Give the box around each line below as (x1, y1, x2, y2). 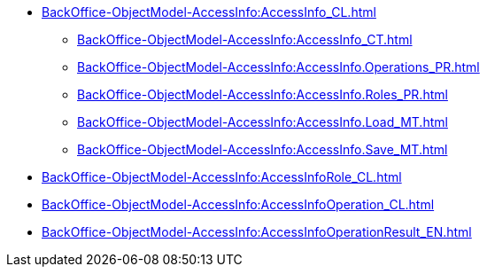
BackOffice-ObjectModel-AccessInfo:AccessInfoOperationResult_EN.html (42, 224, 472, 239)
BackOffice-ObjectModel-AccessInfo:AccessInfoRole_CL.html (42, 169, 402, 184)
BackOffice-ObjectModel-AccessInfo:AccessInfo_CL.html (42, 4, 376, 20)
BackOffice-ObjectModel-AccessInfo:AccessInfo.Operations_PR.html (77, 59, 480, 74)
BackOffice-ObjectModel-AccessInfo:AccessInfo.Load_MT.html (77, 114, 448, 129)
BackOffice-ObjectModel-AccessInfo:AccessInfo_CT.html (77, 32, 413, 47)
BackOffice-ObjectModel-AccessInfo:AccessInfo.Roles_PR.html (77, 87, 448, 102)
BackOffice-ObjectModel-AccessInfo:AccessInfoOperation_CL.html (42, 197, 435, 212)
